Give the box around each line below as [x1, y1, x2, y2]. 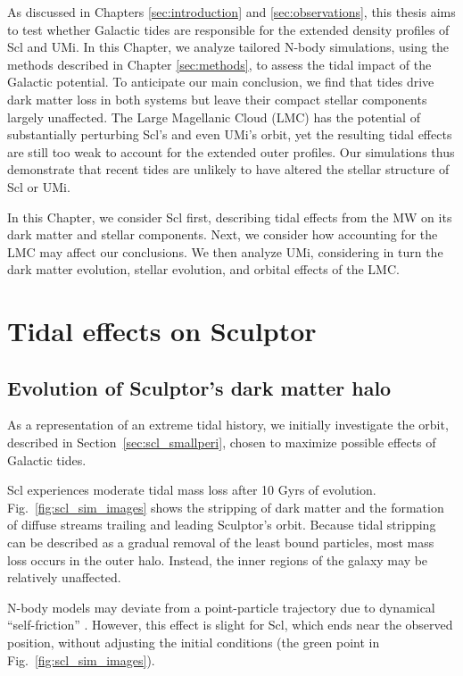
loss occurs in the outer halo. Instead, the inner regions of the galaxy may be [7, 550, 428, 569]
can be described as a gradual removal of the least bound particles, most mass [7, 533, 434, 552]
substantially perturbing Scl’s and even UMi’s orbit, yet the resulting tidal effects [7, 125, 452, 144]
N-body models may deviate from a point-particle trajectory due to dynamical [7, 597, 435, 616]
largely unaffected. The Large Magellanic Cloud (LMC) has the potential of [7, 107, 420, 126]
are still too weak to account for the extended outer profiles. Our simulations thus [7, 142, 455, 161]
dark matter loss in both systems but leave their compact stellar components [7, 89, 427, 108]
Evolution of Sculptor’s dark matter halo [7, 373, 392, 401]
